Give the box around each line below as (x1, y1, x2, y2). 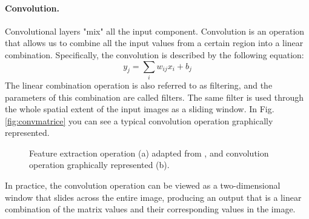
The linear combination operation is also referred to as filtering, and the (5, 78, 273, 91)
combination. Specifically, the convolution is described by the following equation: (5, 48, 304, 61)
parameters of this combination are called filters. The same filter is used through (5, 90, 304, 103)
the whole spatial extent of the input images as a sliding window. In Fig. (5, 103, 274, 115)
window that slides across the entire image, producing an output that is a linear (5, 190, 302, 203)
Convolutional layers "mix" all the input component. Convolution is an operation (5, 24, 305, 37)
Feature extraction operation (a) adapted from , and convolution (29, 146, 269, 159)
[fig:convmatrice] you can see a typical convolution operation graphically (5, 114, 273, 127)
